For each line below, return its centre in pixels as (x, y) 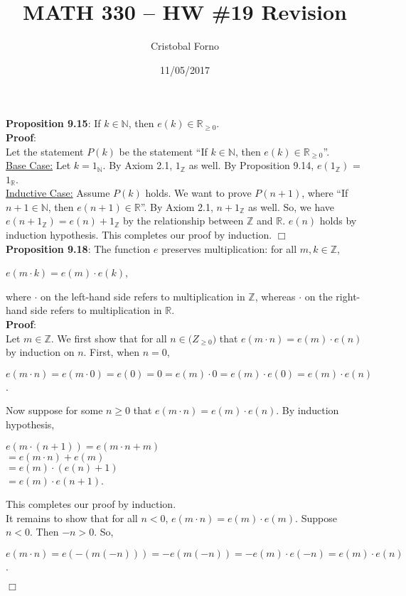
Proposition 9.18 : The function (78, 248)
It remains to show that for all (72, 518)
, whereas (275, 296)
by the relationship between (183, 221)
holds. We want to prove (198, 193)
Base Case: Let (38, 165)
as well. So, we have (292, 206)
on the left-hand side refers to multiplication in (143, 296)
